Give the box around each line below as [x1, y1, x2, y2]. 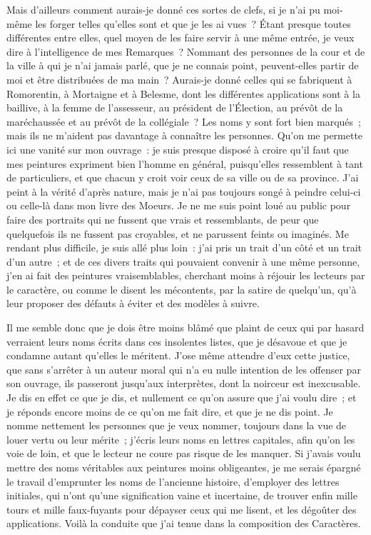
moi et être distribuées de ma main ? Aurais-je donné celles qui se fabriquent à [6, 71, 352, 86]
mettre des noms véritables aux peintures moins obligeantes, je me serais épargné [6, 460, 361, 474]
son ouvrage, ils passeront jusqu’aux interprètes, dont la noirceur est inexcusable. [6, 376, 361, 391]
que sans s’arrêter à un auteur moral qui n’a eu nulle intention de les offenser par [6, 361, 361, 376]
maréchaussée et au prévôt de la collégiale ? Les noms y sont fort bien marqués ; [6, 114, 361, 129]
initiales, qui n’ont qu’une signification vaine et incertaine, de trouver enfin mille [6, 488, 357, 503]
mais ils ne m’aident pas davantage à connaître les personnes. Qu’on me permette [6, 128, 363, 143]
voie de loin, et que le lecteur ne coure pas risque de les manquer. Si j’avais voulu [6, 446, 361, 461]
